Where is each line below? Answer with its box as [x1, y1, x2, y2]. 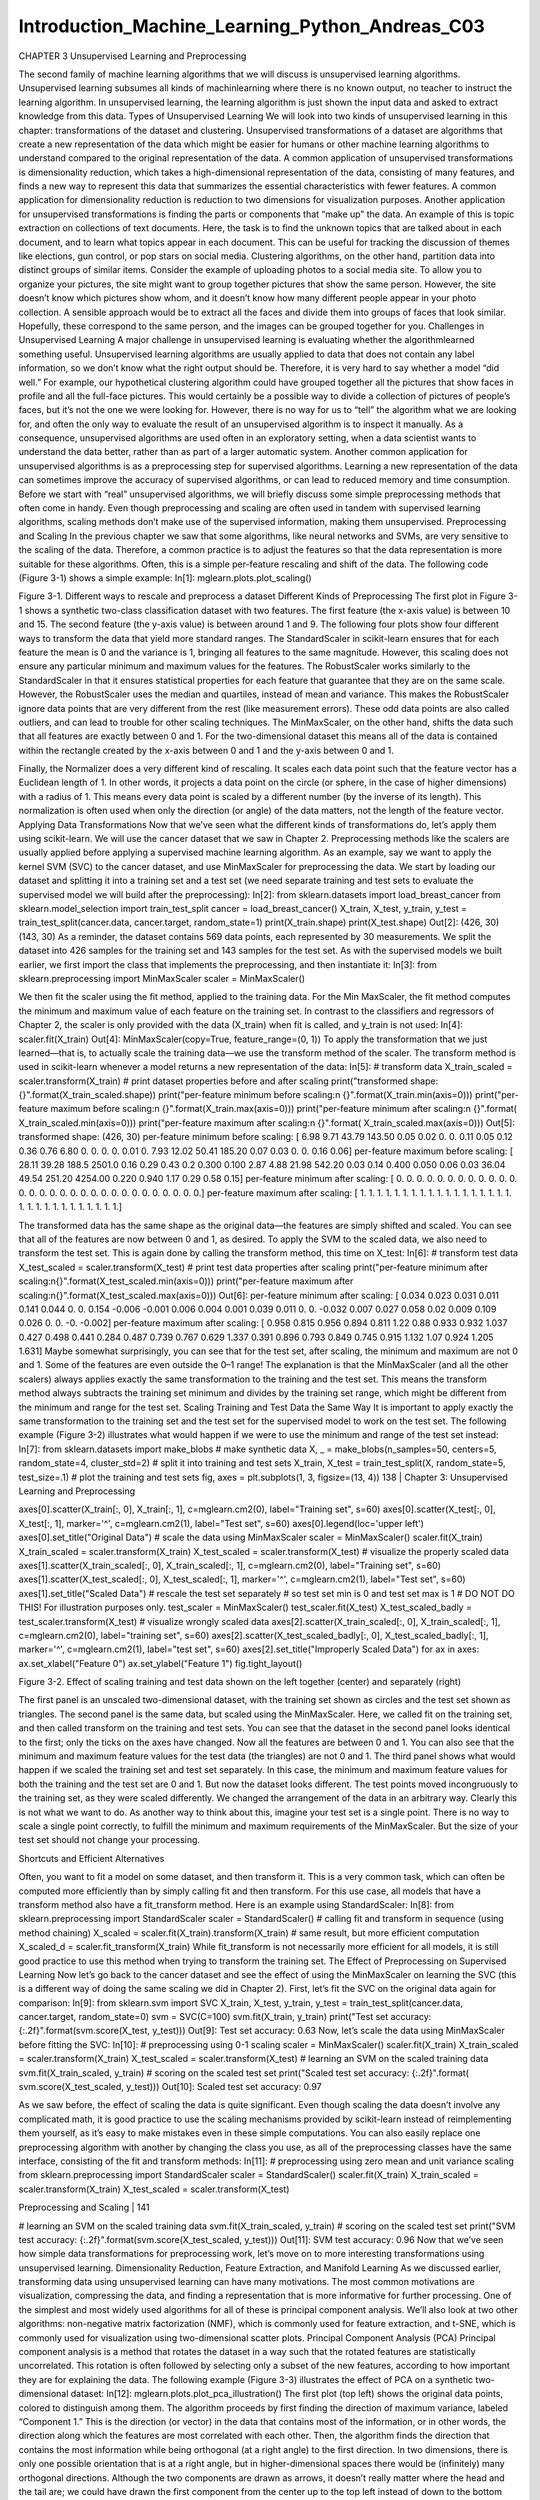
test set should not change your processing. [18, 1834, 200, 1846]
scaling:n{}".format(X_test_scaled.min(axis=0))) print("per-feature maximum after [18, 1275, 354, 1287]
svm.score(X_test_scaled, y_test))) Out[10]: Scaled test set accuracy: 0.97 [18, 2081, 322, 2093]
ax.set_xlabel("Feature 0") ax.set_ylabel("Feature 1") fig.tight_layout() [18, 1657, 303, 1669]
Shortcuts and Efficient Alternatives [18, 1852, 165, 1864]
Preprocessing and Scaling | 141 [18, 2201, 150, 2214]
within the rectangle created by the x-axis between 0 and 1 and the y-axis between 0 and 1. [18, 744, 394, 756]
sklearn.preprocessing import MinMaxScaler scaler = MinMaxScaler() [18, 972, 305, 984]
